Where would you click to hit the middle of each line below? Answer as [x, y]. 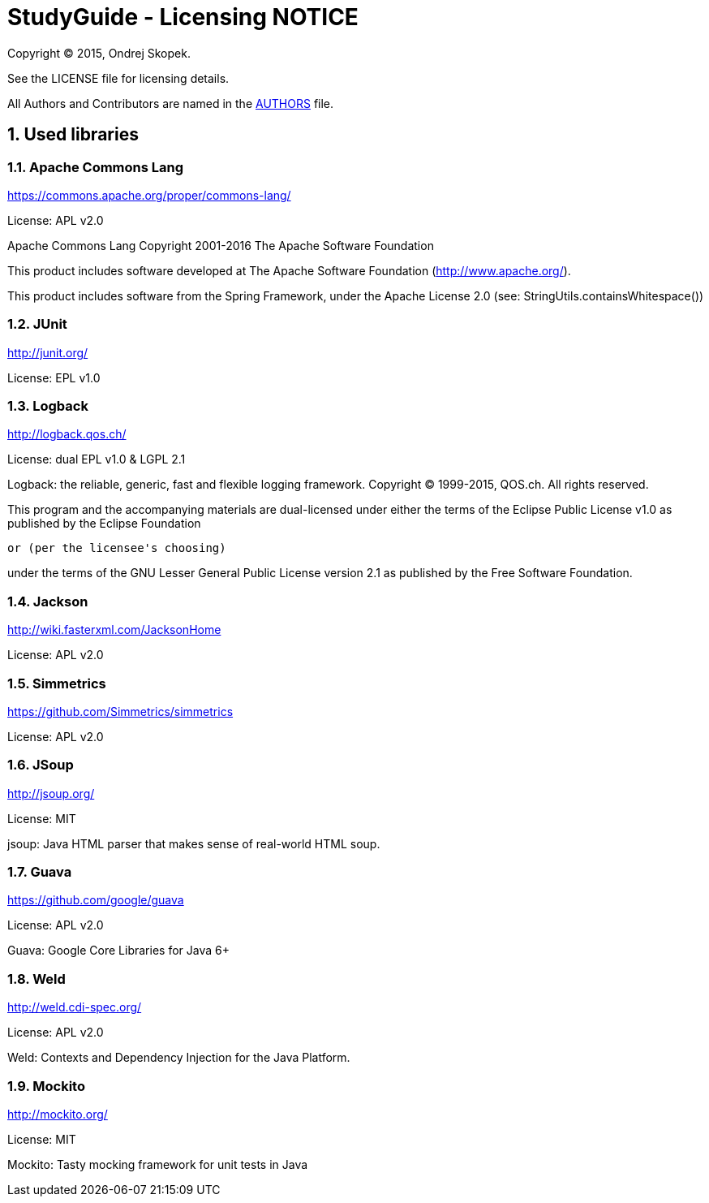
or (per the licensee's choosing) [117, 548]
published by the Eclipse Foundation [104, 524]
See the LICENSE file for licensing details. [118, 78]
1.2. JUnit [37, 324]
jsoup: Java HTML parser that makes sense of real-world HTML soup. [194, 843]
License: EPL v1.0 [54, 377]
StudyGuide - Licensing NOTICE [183, 17]
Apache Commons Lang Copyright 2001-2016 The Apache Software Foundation [221, 245]
